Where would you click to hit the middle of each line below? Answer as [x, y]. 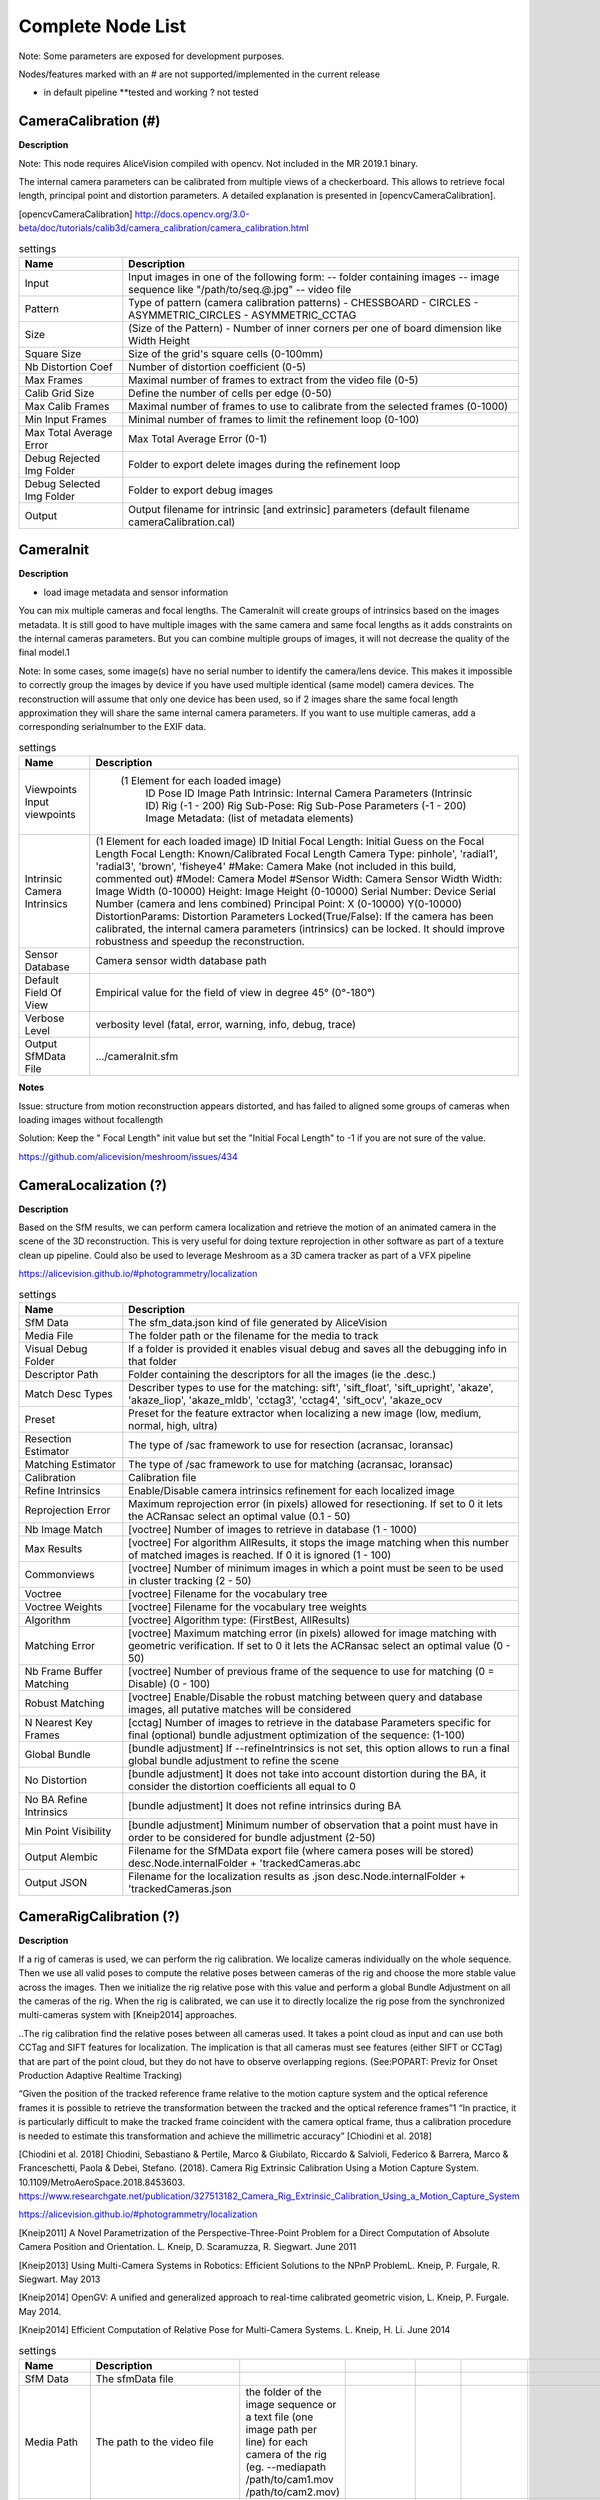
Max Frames [54, 380]
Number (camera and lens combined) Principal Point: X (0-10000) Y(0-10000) [278, 904]
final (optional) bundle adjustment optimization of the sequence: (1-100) [296, 1735]
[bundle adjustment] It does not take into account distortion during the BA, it [307, 1773]
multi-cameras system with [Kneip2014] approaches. [127, 2015]
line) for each [277, 2442]
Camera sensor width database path [181, 961]
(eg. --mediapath [286, 2467]
